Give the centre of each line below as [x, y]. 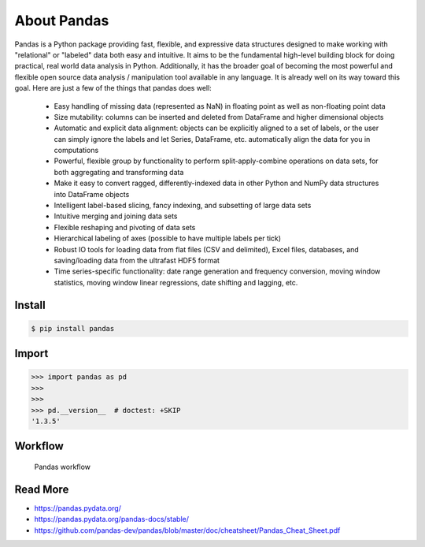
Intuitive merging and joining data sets [116, 216]
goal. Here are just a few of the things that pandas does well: [113, 88]
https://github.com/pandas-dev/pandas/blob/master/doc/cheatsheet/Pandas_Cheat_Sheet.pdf [187, 530]
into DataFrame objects [92, 194]
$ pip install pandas [73, 328]
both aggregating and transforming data [119, 172]
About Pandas [62, 20]
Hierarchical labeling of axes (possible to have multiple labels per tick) [168, 238]
